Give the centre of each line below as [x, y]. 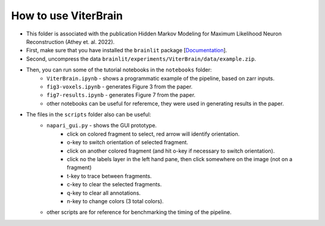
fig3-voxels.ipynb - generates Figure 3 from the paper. [119, 87]
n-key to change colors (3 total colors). [115, 201]
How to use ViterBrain [67, 16]
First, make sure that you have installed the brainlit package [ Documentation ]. [127, 50]
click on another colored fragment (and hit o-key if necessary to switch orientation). [171, 151]
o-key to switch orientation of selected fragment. [128, 142]
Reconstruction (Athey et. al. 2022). [70, 41]
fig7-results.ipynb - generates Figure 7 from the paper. [121, 95]
